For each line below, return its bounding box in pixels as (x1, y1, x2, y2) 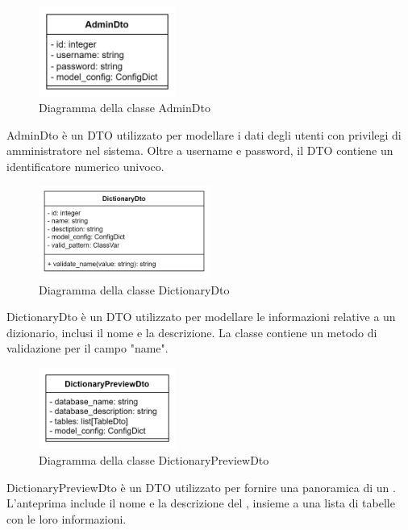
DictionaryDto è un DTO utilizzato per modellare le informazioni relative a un (6, 308, 396, 325)
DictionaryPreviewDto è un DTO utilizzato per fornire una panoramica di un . (6, 478, 396, 495)
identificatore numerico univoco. (6, 157, 164, 174)
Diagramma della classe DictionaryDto (39, 281, 230, 298)
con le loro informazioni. (6, 510, 127, 527)
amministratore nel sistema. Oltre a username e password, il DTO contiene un (6, 142, 393, 159)
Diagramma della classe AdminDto (39, 99, 210, 116)
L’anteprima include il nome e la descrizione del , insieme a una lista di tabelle (6, 495, 395, 511)
